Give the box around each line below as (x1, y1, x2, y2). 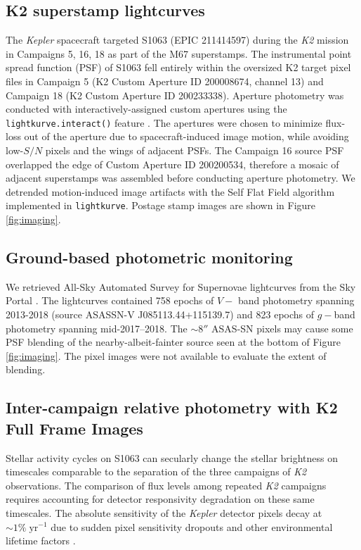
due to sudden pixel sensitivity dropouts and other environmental (51, 519, 333, 534)
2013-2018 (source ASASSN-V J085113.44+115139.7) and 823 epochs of (6, 307, 315, 322)
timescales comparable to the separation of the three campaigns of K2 (6, 464, 307, 479)
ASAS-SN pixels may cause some (211, 320, 353, 335)
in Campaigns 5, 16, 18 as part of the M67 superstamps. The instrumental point (6, 46, 352, 61)
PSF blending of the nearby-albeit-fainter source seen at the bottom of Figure (6, 335, 341, 349)
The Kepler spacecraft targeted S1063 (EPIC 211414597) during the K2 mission (6, 32, 349, 47)
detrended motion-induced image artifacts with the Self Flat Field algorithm (6, 184, 335, 199)
